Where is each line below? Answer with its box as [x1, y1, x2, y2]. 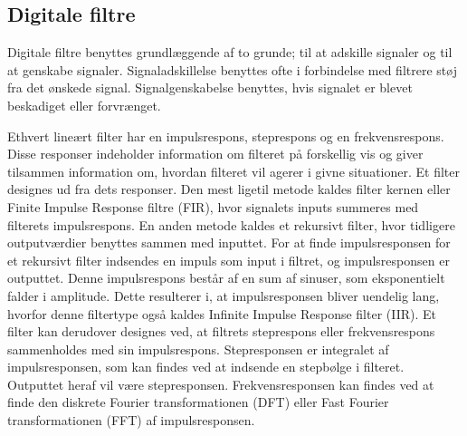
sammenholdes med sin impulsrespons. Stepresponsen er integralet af [7, 339, 389, 358]
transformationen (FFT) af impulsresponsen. [7, 411, 255, 430]
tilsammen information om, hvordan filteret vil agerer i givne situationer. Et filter [7, 161, 460, 180]
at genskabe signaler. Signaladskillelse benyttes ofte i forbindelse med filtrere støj [7, 60, 457, 79]
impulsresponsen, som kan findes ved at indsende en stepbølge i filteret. [7, 357, 405, 376]
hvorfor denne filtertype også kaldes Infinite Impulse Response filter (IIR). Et [7, 304, 437, 323]
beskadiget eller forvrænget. [7, 95, 161, 114]
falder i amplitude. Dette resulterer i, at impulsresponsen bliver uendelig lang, [7, 286, 440, 305]
